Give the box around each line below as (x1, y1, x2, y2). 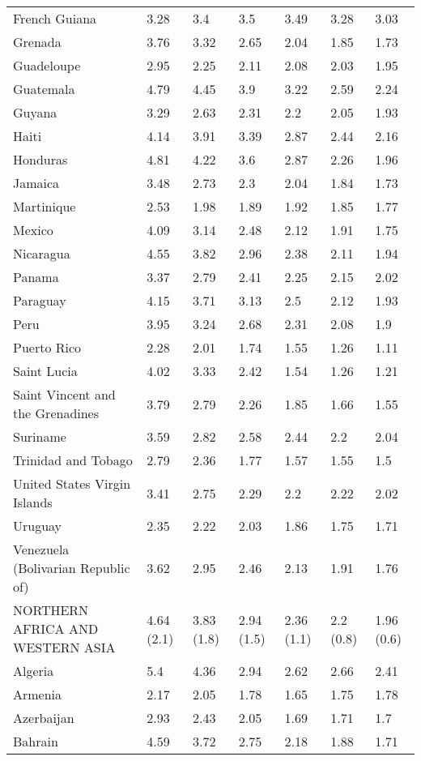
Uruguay (13, 516, 62, 535)
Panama (13, 267, 59, 286)
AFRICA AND (13, 619, 99, 638)
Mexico (13, 220, 53, 239)
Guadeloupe (13, 56, 81, 75)
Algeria (13, 661, 54, 680)
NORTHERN (13, 601, 89, 619)
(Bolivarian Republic (13, 558, 130, 577)
